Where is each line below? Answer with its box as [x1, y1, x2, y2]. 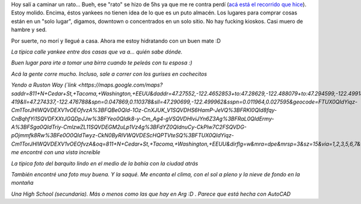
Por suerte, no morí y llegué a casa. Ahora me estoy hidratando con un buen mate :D [11, 37, 221, 45]
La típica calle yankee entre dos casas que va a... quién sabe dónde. [11, 48, 183, 55]
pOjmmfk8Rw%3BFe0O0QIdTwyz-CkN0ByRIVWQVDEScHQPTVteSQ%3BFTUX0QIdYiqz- [11, 132, 235, 139]
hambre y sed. [11, 26, 48, 33]
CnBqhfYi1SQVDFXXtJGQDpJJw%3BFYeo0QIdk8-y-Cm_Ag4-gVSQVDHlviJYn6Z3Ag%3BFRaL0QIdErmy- [11, 115, 274, 122]
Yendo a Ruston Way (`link [11, 81, 77, 88]
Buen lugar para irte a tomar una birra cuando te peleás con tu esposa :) [11, 59, 193, 66]
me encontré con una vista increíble [11, 149, 100, 156]
